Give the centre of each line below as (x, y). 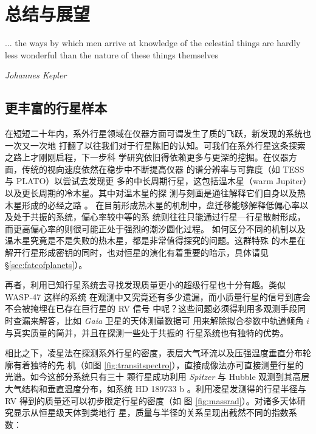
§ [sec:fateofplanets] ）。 (46, 264)
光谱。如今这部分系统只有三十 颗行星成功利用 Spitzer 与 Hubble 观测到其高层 (157, 377)
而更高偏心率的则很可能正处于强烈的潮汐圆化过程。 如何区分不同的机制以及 (155, 228)
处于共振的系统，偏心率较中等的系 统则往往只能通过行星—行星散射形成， (159, 217)
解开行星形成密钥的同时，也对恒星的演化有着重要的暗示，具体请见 (137, 253)
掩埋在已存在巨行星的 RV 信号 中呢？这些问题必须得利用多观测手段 (164, 308)
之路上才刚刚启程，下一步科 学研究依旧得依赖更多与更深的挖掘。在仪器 (147, 157)
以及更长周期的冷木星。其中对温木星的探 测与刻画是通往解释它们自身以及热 (155, 193)
